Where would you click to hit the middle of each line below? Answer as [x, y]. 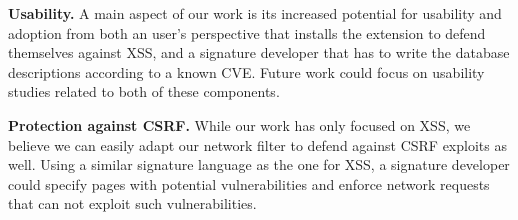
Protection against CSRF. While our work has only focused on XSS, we [239, 124]
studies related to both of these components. [144, 91]
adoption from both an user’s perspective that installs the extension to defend [247, 32]
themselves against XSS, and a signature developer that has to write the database [259, 52]
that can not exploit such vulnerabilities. [132, 203]
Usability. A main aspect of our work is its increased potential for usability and [255, 13]
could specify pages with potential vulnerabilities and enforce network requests [249, 183]
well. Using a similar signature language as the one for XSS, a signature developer [259, 164]
